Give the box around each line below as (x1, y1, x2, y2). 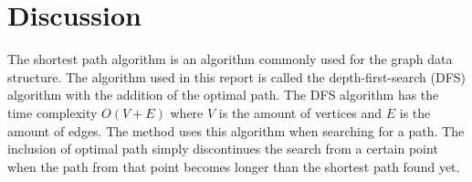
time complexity (7, 102, 98, 122)
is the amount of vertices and (218, 102, 383, 122)
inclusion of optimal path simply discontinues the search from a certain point (7, 139, 438, 158)
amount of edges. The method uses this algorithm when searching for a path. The (7, 121, 465, 140)
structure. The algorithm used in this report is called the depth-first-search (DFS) (7, 67, 467, 86)
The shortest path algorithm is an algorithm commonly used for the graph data (7, 49, 453, 69)
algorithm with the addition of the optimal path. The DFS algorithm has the (7, 85, 439, 104)
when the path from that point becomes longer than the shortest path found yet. (7, 156, 460, 176)
